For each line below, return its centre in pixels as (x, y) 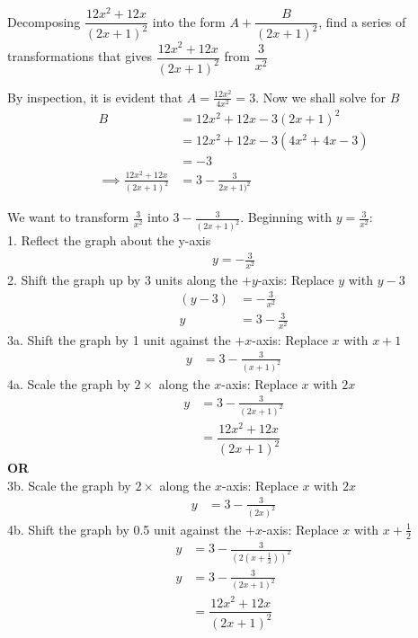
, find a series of (362, 21)
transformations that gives (80, 56)
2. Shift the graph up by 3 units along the (123, 279)
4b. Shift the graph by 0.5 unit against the (125, 529)
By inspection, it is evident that (95, 97)
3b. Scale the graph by (69, 485)
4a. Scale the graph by (69, 383)
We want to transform (68, 217)
